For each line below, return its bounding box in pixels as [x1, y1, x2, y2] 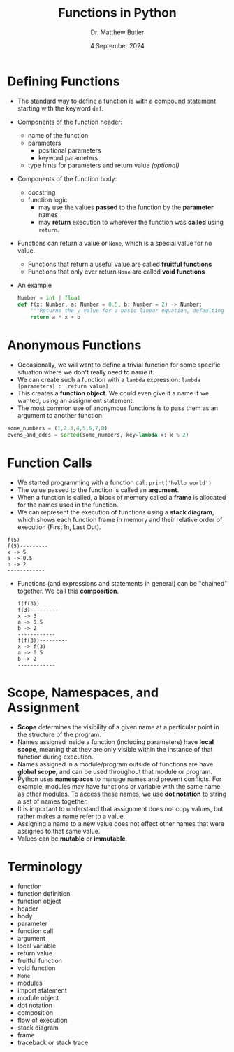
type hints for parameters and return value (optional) [27, 161, 180, 169]
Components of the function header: [17, 118, 123, 126]
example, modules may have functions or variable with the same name [17, 782, 221, 790]
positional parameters [38, 146, 101, 155]
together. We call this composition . [17, 587, 119, 595]
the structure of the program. [17, 730, 101, 738]
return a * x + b [30, 314, 81, 321]
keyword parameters [38, 153, 98, 162]
